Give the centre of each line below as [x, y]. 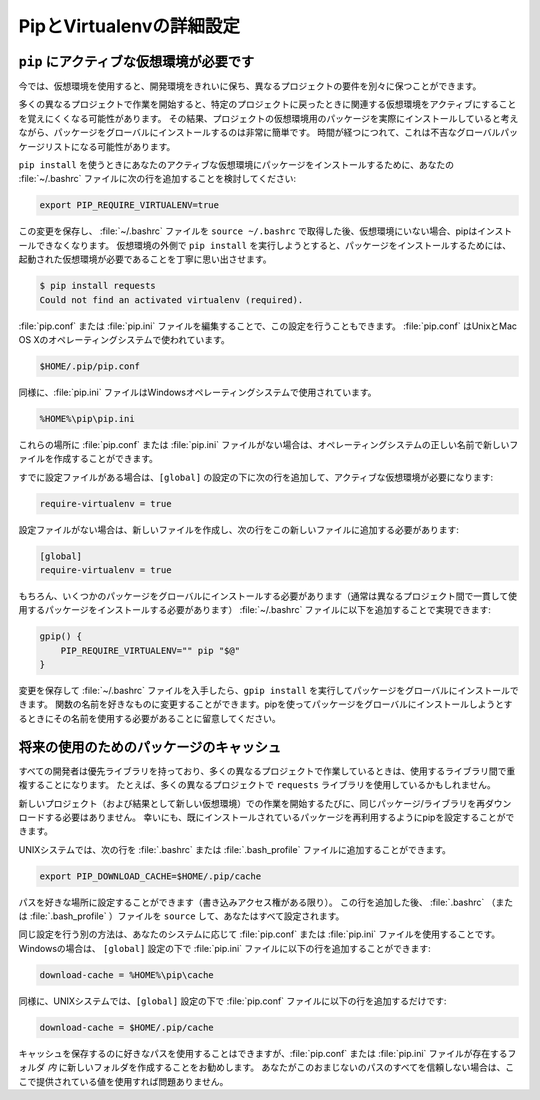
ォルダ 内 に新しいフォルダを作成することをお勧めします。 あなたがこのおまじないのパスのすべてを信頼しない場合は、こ [266, 1067]
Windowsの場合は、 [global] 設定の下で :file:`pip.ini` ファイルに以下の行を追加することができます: [225, 948]
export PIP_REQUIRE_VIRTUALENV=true [129, 205]
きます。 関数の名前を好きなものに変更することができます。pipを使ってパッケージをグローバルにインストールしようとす [265, 704]
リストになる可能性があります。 [110, 146]
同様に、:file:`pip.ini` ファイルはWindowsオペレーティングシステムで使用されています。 [197, 392]
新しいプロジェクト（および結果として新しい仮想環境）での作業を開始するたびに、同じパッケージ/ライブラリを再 [251, 803]
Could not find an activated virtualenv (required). [171, 299]
